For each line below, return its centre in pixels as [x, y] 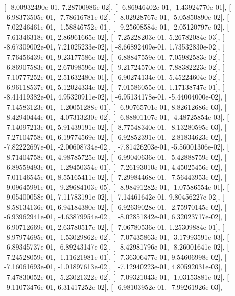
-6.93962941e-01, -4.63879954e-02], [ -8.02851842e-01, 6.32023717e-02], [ [115, 217]
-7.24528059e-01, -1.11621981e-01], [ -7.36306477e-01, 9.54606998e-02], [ [115, 256]
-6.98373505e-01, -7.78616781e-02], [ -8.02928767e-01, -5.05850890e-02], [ [117, 17]
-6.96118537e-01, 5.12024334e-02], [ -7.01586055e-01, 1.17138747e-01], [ [114, 87]
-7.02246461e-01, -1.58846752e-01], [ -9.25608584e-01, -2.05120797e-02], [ [117, 27]
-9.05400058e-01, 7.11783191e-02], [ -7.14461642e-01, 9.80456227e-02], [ [114, 197]
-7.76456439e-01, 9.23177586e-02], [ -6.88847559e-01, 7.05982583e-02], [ [114, 56]
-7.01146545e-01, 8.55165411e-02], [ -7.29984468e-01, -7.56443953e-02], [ [115, 177]
